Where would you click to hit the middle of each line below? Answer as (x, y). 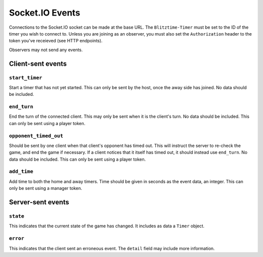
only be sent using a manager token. (46, 188)
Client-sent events (38, 64)
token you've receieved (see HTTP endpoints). (56, 41)
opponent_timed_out (36, 136)
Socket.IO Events (45, 13)
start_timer (26, 78)
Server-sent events (39, 202)
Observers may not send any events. (46, 50)
